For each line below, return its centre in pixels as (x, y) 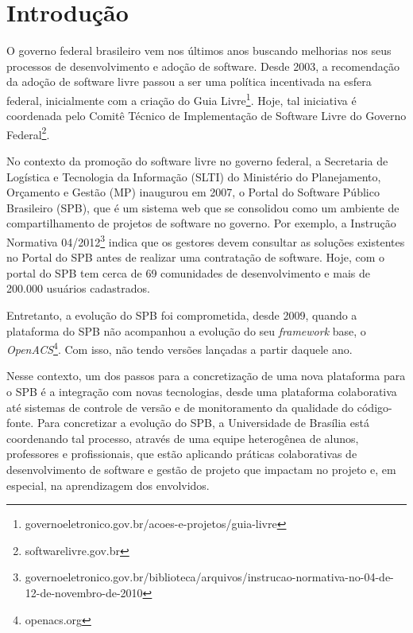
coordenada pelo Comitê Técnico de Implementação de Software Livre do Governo (206, 116)
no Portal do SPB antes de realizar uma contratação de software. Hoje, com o (196, 257)
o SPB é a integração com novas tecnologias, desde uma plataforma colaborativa (202, 392)
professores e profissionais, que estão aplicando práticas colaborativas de (182, 454)
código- (374, 407)
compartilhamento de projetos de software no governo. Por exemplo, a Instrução (201, 223)
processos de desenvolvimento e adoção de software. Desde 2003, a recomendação (203, 66)
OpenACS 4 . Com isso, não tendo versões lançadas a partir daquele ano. (179, 348)
